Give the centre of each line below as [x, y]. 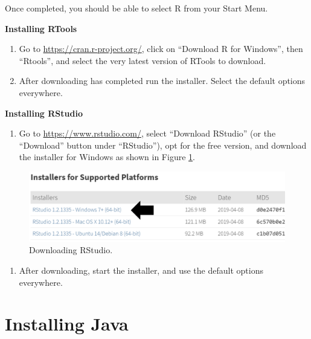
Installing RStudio [44, 113]
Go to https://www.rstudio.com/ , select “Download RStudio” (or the [147, 133]
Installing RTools [41, 28]
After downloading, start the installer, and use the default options [141, 270]
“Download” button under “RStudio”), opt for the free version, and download [163, 145]
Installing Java [67, 324]
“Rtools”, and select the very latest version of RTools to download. [143, 60]
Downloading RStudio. [71, 250]
